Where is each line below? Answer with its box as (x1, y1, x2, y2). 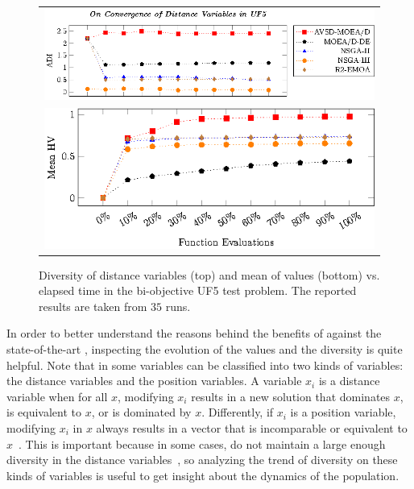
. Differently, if (201, 404, 274, 421)
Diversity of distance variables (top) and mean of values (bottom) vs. (39, 266, 380, 283)
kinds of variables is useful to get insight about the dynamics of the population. (6, 466, 400, 483)
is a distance (318, 372, 380, 389)
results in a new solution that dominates (191, 387, 391, 404)
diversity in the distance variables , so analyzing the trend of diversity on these (6, 451, 398, 468)
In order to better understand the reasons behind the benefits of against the (6, 325, 382, 342)
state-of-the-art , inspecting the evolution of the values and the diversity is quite (6, 340, 403, 357)
